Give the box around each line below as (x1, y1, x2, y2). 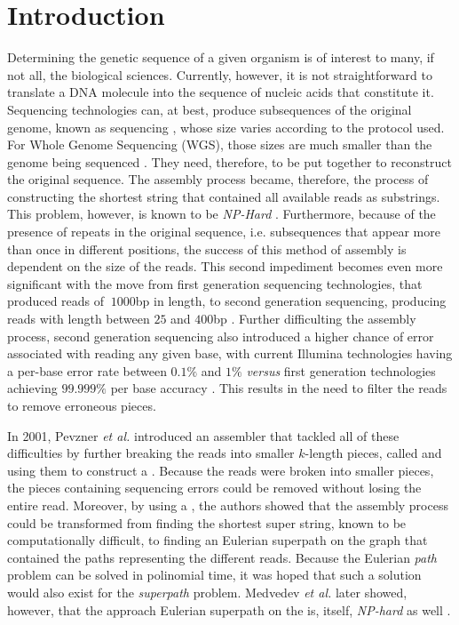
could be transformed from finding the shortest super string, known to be (7, 513, 407, 532)
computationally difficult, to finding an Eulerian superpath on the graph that (7, 531, 428, 549)
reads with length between (7, 309, 150, 328)
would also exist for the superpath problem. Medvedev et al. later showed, (7, 582, 408, 601)
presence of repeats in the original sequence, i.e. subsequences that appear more (7, 222, 440, 241)
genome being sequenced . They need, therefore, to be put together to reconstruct (7, 152, 452, 171)
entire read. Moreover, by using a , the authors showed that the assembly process (7, 495, 448, 514)
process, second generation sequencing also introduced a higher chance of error (7, 326, 434, 345)
